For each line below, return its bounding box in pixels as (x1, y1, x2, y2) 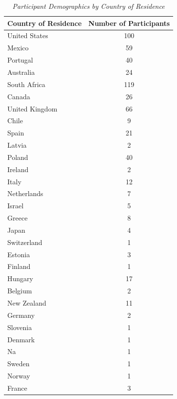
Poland (7, 152, 28, 162)
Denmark (7, 334, 35, 344)
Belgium (7, 286, 32, 296)
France (7, 382, 27, 393)
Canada (7, 91, 30, 101)
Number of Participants (88, 18, 170, 28)
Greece (7, 213, 28, 223)
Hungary (7, 273, 33, 284)
